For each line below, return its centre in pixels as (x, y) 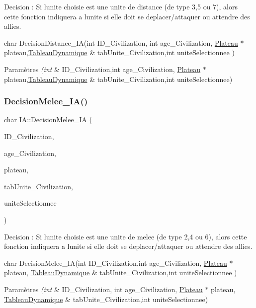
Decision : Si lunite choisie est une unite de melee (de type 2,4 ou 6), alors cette (126, 236)
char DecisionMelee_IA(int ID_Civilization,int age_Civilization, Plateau (116, 263)
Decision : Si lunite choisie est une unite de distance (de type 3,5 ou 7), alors (121, 6)
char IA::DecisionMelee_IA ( (48, 119)
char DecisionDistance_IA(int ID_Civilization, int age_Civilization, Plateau (121, 42)
